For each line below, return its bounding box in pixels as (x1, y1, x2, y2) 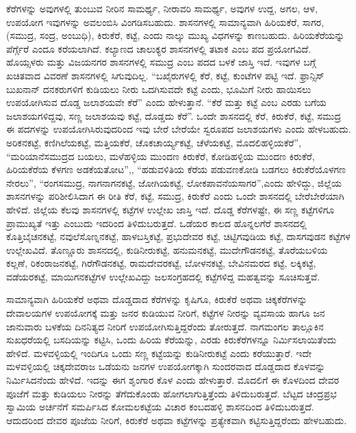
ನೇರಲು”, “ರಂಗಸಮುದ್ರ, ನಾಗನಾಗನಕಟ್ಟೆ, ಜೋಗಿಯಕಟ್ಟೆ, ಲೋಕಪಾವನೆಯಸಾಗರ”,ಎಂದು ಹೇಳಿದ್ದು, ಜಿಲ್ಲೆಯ (6, 175, 342, 189)
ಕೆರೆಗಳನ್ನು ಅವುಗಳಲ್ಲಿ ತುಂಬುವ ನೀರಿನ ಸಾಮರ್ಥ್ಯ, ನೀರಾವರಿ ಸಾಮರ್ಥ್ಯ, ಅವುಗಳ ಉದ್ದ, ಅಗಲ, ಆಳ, (6, 1, 318, 15)
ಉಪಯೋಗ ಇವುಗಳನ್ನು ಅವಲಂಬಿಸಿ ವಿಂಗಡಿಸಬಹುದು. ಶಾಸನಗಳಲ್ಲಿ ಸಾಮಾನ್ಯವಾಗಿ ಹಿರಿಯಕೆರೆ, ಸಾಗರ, (6, 14, 325, 29)
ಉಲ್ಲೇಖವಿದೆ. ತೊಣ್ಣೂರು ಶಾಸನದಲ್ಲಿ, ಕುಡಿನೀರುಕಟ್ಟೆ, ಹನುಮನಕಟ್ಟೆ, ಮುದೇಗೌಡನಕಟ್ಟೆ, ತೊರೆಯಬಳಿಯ (6, 242, 328, 257)
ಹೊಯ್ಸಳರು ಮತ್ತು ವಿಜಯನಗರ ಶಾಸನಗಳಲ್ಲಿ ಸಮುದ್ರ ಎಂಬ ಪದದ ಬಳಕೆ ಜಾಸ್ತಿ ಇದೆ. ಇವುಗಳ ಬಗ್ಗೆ (6, 55, 316, 69)
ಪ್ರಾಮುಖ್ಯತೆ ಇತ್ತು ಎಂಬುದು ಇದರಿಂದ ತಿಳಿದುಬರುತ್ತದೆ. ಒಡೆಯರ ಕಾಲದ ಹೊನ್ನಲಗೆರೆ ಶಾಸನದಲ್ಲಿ (6, 215, 307, 230)
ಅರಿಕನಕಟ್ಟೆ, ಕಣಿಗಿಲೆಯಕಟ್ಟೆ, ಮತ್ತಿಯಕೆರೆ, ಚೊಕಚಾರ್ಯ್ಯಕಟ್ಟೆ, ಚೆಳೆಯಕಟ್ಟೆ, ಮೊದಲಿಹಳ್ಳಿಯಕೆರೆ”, (6, 135, 302, 149)
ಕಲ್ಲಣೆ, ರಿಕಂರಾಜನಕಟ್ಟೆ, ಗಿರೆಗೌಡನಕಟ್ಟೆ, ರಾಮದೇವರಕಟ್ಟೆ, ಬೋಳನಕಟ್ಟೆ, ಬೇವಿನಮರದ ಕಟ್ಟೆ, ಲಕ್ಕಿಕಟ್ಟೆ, (6, 256, 316, 270)
